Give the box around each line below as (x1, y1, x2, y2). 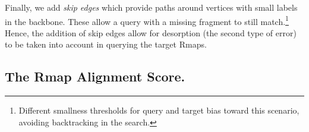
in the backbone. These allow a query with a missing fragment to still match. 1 (5, 13, 289, 27)
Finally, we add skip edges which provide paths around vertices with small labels (5, 1, 298, 13)
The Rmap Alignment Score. (5, 67, 185, 86)
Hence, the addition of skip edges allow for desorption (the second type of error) (5, 26, 297, 39)
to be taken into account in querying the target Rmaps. (5, 38, 207, 51)
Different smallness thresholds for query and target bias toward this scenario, (18, 104, 299, 117)
